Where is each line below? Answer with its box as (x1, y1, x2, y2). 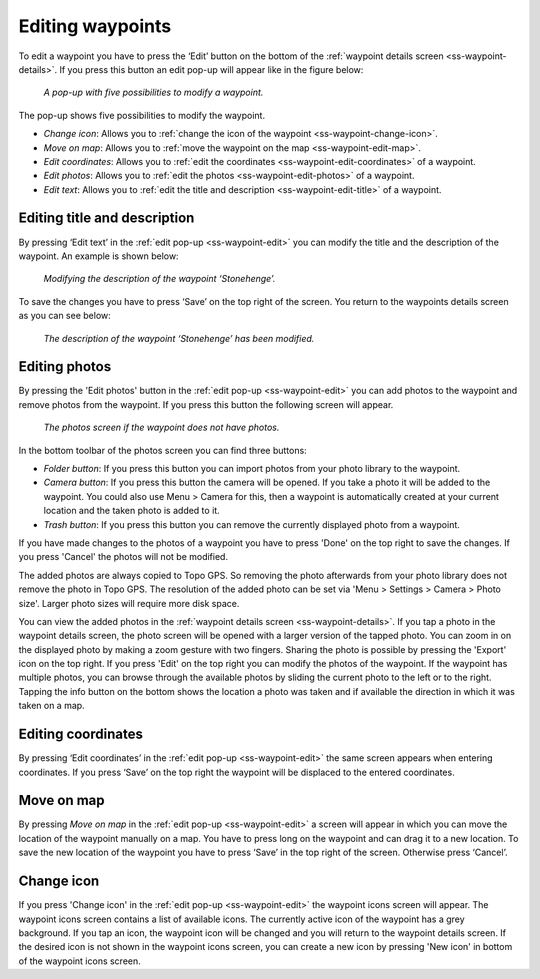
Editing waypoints (18, 15, 172, 37)
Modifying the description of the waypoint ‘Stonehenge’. (43, 273, 276, 285)
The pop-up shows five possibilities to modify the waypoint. (18, 109, 265, 121)
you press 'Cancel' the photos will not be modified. (18, 551, 229, 563)
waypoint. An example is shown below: (18, 250, 179, 262)
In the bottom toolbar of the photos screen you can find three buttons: (18, 444, 307, 456)
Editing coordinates (18, 726, 144, 743)
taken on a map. (18, 700, 85, 712)
